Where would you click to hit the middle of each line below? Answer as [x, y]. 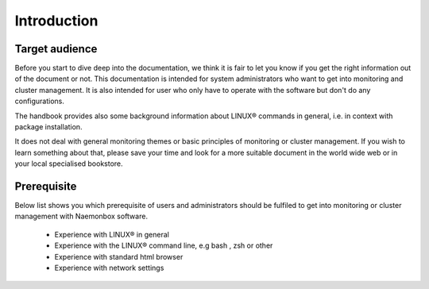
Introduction [56, 21]
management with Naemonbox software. [81, 216]
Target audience [56, 49]
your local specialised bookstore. [69, 164]
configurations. [40, 101]
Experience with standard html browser [119, 256]
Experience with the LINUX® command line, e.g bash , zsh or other [164, 245]
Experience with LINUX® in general [112, 234]
